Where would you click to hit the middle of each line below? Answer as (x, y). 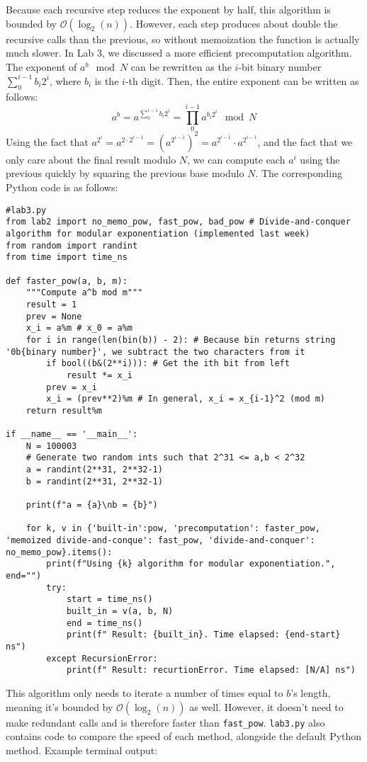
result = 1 (51, 304)
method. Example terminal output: (82, 750)
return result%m (64, 410)
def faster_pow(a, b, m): (67, 281)
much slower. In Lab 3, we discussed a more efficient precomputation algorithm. (179, 53)
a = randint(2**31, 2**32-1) (94, 470)
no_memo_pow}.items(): (59, 552)
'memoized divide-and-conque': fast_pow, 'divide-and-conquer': (160, 541)
